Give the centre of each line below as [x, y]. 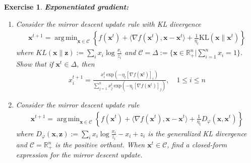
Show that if [35, 63]
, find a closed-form [197, 145]
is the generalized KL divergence [197, 133]
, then [86, 63]
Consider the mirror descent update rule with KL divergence [108, 23]
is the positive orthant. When [100, 145]
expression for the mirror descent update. [79, 155]
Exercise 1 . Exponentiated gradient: [67, 7]
